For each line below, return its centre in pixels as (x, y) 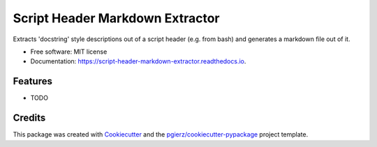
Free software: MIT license (69, 52)
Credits (29, 118)
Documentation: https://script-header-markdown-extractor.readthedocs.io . (138, 61)
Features (32, 81)
